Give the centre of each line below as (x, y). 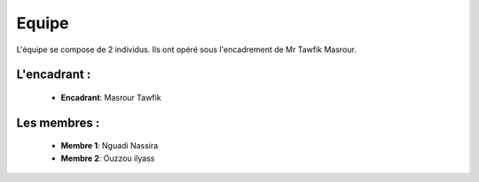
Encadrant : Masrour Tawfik (111, 97)
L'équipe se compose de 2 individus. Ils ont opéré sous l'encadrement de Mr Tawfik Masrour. (186, 49)
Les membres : (58, 122)
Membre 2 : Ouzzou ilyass (108, 158)
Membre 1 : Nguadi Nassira (110, 146)
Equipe (43, 23)
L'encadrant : (54, 75)
